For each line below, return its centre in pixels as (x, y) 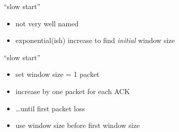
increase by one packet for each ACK (73, 91)
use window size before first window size (78, 125)
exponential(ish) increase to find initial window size (95, 40)
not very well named (47, 23)
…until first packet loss (50, 108)
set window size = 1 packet (57, 74)
